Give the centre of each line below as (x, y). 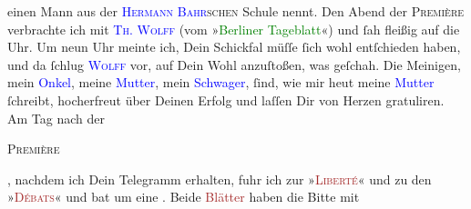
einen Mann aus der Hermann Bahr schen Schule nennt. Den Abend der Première (236, 11)
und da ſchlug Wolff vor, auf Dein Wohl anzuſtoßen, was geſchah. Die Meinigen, (234, 64)
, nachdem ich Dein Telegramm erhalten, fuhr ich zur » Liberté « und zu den (220, 179)
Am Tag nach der (56, 118)
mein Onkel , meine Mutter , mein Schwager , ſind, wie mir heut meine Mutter (221, 82)
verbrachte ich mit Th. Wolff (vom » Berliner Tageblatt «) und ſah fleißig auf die (234, 29)
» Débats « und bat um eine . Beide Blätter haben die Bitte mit (184, 197)
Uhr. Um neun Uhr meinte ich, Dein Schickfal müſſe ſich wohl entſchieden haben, (234, 47)
